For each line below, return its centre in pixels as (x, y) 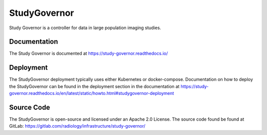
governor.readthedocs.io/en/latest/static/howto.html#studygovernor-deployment (91, 93)
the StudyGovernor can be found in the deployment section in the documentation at (94, 86)
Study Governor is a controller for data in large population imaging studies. (85, 28)
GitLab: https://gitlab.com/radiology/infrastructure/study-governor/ (77, 126)
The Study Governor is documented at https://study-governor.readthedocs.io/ (89, 53)
